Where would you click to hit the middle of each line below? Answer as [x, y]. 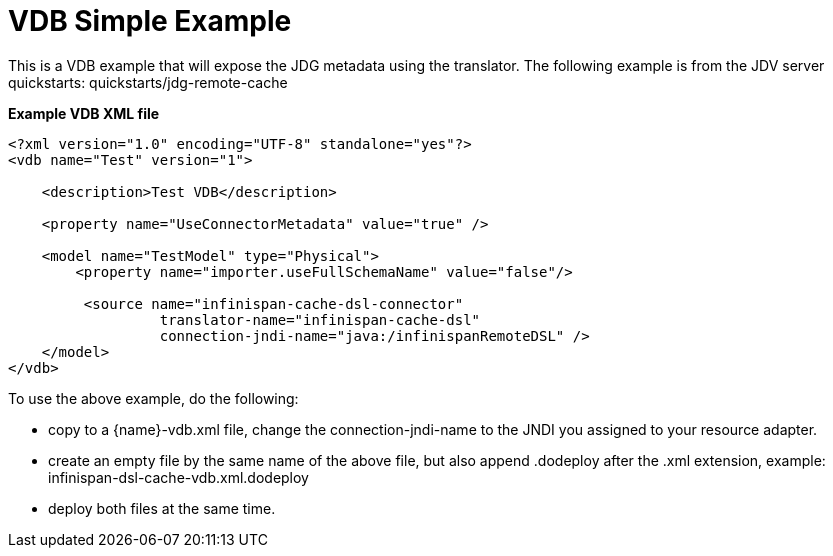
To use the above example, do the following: [153, 398]
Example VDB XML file [84, 113]
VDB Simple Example [150, 21]
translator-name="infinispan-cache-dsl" [320, 319]
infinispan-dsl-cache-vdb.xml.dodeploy [178, 477]
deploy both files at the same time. [162, 508]
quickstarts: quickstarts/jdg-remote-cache [148, 82]
